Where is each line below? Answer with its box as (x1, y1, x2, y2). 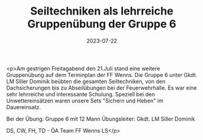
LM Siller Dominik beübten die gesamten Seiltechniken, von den (6, 78, 165, 85)
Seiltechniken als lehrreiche (30, 4, 174, 18)
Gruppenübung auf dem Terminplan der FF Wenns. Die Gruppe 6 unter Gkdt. (6, 71, 198, 78)
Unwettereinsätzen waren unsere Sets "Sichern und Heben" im (6, 97, 164, 104)
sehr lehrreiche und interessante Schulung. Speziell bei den (6, 90, 155, 98)
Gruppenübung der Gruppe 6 (27, 17, 177, 31)
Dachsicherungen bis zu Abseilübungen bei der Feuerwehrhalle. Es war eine (6, 84, 197, 92)
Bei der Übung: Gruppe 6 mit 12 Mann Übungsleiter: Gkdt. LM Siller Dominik (6, 115, 195, 122)
